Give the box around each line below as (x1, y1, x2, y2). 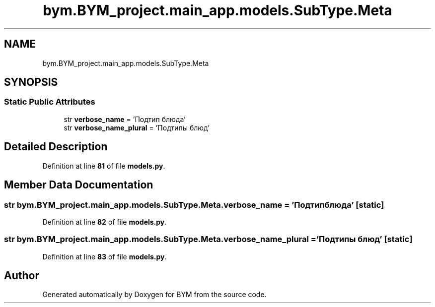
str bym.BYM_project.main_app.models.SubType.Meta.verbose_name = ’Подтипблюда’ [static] (4, 199, 384, 210)
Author (4, 269, 39, 282)
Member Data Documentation (4, 179, 153, 191)
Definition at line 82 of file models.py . (42, 217, 167, 226)
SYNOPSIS (4, 76, 58, 89)
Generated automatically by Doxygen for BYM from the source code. (42, 290, 267, 299)
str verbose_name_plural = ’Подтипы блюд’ (64, 123, 210, 132)
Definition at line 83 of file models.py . (42, 252, 167, 261)
